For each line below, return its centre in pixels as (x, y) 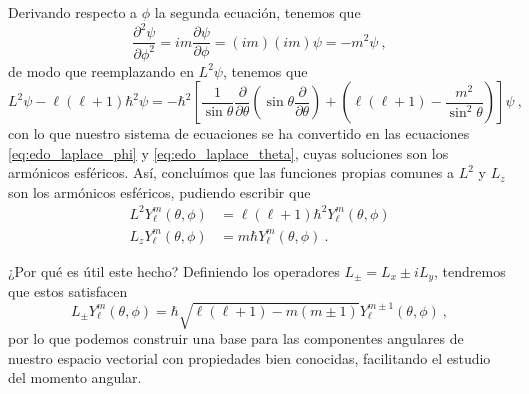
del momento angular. (75, 377)
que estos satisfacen (68, 290)
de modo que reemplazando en (101, 70)
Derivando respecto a (73, 12)
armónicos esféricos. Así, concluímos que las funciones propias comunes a (231, 172)
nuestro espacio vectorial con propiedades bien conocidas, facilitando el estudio (249, 357)
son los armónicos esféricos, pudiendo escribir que (159, 191)
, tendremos (470, 270)
